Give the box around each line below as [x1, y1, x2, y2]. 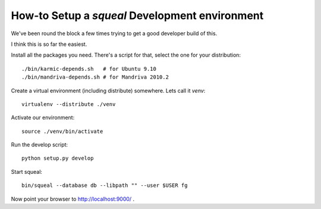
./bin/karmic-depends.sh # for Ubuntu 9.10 [21, 65, 157, 72]
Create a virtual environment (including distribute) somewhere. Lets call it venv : [11, 87, 206, 94]
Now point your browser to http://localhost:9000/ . [11, 195, 135, 202]
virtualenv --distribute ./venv [21, 101, 116, 107]
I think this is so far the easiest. [11, 40, 87, 48]
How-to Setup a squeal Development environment [11, 9, 264, 22]
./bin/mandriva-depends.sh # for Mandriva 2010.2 [21, 74, 169, 80]
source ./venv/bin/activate [21, 128, 103, 135]
